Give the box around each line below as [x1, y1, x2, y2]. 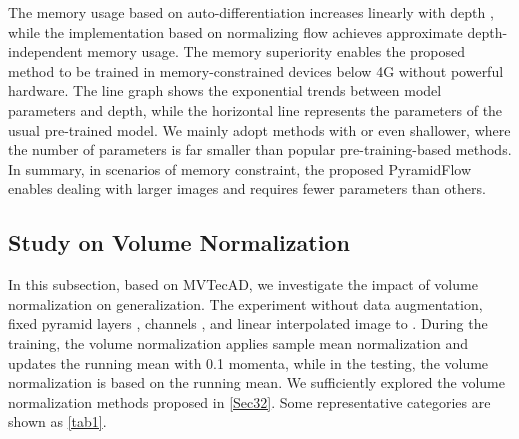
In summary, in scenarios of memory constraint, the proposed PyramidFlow [8, 158, 472, 179]
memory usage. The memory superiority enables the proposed [87, 41, 466, 62]
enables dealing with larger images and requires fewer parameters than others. [8, 178, 486, 199]
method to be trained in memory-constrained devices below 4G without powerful [8, 60, 504, 81]
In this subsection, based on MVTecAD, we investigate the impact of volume [8, 274, 478, 295]
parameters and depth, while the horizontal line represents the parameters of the [8, 99, 503, 120]
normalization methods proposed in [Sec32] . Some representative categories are [8, 391, 491, 412]
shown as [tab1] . [8, 411, 107, 432]
